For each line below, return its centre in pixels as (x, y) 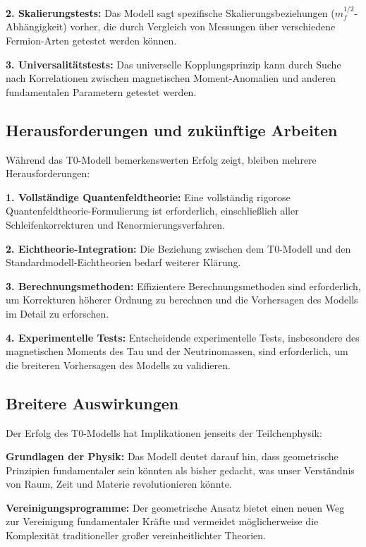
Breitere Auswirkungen (92, 403)
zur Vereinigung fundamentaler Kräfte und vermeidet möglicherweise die (162, 521)
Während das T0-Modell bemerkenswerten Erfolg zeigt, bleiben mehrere (161, 159)
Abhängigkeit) (36, 26)
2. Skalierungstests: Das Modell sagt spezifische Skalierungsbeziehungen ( (170, 12)
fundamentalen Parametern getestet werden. (101, 91)
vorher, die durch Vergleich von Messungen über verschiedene (203, 26)
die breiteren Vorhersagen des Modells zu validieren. (118, 365)
